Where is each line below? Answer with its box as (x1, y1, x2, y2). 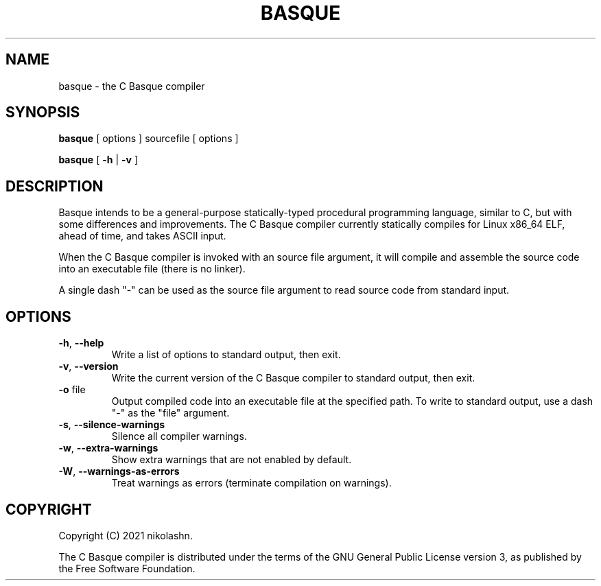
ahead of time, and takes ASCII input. (58, 230, 226, 242)
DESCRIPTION (5, 177, 104, 195)
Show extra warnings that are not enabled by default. (111, 454, 352, 466)
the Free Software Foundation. (58, 562, 196, 574)
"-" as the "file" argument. (111, 407, 230, 419)
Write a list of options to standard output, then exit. (111, 349, 341, 361)
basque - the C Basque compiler (58, 80, 205, 92)
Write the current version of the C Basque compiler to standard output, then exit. (111, 372, 475, 384)
